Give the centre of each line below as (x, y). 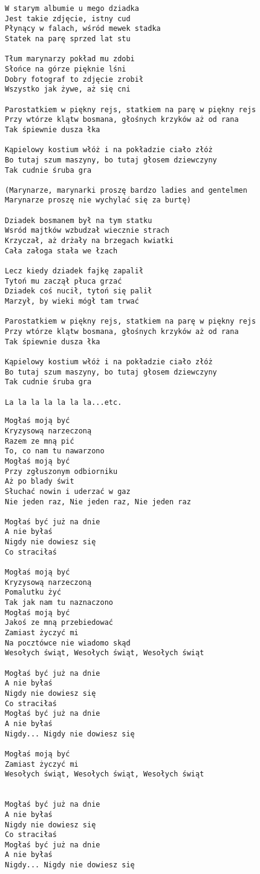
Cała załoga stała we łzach (61, 251)
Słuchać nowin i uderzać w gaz (68, 491)
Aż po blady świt (40, 482)
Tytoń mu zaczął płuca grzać (63, 281)
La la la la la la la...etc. (63, 402)
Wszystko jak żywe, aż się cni (68, 89)
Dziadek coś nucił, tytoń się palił (79, 291)
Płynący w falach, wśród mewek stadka (83, 29)
